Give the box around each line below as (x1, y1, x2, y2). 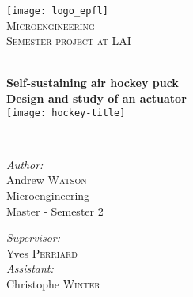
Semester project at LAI (6, 32, 131, 49)
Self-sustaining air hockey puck (6, 74, 179, 91)
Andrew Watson (6, 171, 87, 188)
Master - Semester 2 (6, 202, 104, 219)
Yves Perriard (6, 244, 78, 261)
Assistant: (6, 260, 54, 276)
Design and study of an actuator (6, 90, 187, 107)
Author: (6, 156, 44, 172)
